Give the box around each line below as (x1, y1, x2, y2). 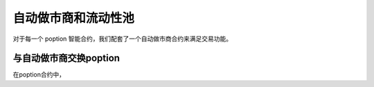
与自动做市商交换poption (12, 52, 121, 64)
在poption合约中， (12, 70, 66, 79)
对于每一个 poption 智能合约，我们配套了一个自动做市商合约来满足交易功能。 (12, 35, 233, 43)
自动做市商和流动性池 (12, 10, 135, 26)
